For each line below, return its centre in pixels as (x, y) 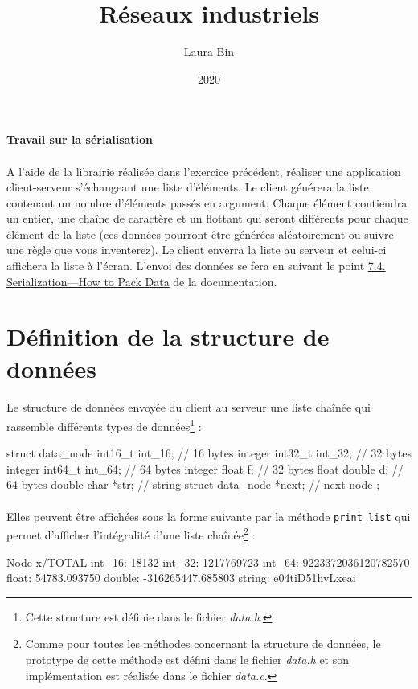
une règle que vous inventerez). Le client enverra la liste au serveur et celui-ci (197, 250)
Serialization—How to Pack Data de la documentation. (142, 281)
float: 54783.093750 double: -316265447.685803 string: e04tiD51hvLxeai (181, 578)
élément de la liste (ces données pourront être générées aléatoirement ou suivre (200, 234)
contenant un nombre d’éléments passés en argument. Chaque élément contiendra (207, 202)
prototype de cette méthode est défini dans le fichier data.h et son (187, 659)
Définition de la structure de (168, 336)
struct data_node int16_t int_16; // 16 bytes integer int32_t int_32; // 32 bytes (209, 453)
